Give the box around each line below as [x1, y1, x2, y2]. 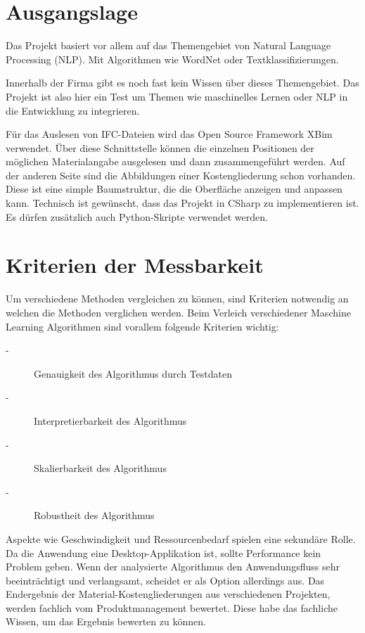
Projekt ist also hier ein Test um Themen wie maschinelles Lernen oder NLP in [6, 89, 348, 103]
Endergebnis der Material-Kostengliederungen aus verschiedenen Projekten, [6, 587, 331, 601]
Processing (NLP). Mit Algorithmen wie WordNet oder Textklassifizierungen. [6, 51, 339, 66]
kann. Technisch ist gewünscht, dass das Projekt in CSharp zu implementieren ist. [6, 196, 359, 210]
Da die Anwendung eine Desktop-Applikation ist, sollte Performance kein [6, 545, 321, 560]
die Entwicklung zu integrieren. [6, 103, 140, 117]
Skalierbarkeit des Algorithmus [34, 461, 167, 475]
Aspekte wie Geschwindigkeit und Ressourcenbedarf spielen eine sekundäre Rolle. [6, 531, 356, 546]
